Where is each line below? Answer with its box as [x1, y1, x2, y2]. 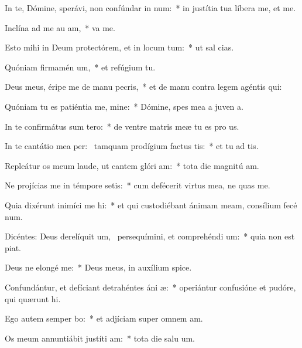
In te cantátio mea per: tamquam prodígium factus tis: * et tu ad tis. [5, 140, 259, 152]
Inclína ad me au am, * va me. [5, 21, 115, 33]
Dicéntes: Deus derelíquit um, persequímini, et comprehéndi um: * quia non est [5, 230, 295, 242]
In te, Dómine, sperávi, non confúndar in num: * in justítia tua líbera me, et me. [5, 2, 296, 13]
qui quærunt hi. [5, 292, 61, 305]
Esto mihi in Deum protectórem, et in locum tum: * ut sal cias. [5, 41, 234, 53]
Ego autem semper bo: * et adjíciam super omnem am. [5, 312, 203, 325]
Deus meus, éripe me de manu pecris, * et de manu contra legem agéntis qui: [5, 80, 282, 93]
